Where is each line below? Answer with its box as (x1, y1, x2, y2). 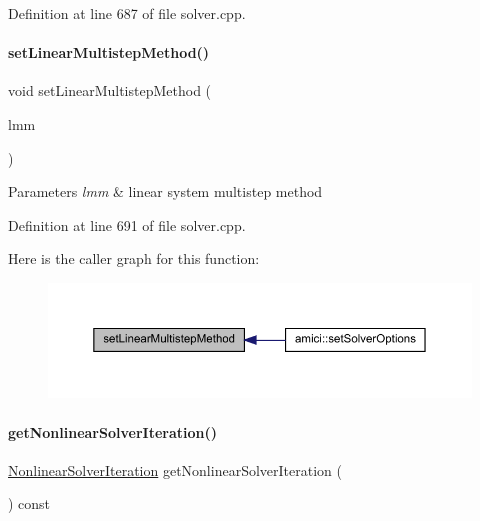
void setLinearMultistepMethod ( (8, 80, 212, 101)
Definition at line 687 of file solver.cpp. (8, 3, 246, 23)
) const (8, 493, 51, 514)
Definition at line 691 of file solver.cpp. (8, 214, 246, 235)
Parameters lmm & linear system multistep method (8, 181, 323, 202)
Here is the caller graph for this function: (8, 248, 260, 269)
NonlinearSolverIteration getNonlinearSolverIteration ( (8, 459, 342, 480)
